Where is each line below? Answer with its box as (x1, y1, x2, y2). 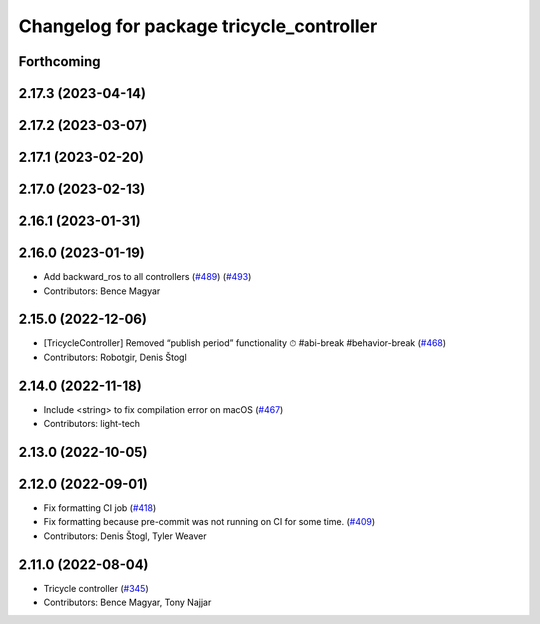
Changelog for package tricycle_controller (18, 15, 378, 37)
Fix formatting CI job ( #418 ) (43, 502, 157, 514)
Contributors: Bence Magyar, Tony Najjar (43, 596, 212, 609)
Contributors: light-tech (43, 418, 140, 430)
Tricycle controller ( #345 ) (43, 582, 149, 594)
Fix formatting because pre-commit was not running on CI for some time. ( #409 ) (43, 516, 376, 528)
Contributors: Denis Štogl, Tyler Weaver (43, 530, 207, 542)
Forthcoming (18, 53, 101, 70)
